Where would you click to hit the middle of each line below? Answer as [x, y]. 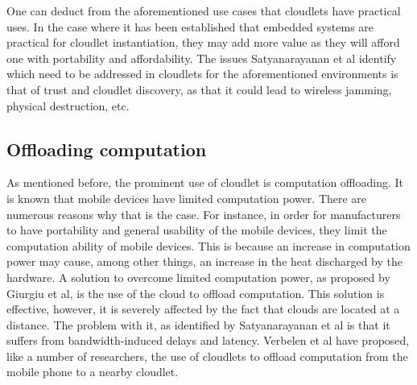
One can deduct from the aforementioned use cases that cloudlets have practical [204, 10]
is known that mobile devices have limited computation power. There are [187, 198]
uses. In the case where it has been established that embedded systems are [190, 26]
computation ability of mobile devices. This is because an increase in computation [208, 245]
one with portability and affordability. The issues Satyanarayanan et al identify [202, 58]
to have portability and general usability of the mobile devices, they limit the [197, 230]
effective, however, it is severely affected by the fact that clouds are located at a [203, 309]
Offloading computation [107, 149]
